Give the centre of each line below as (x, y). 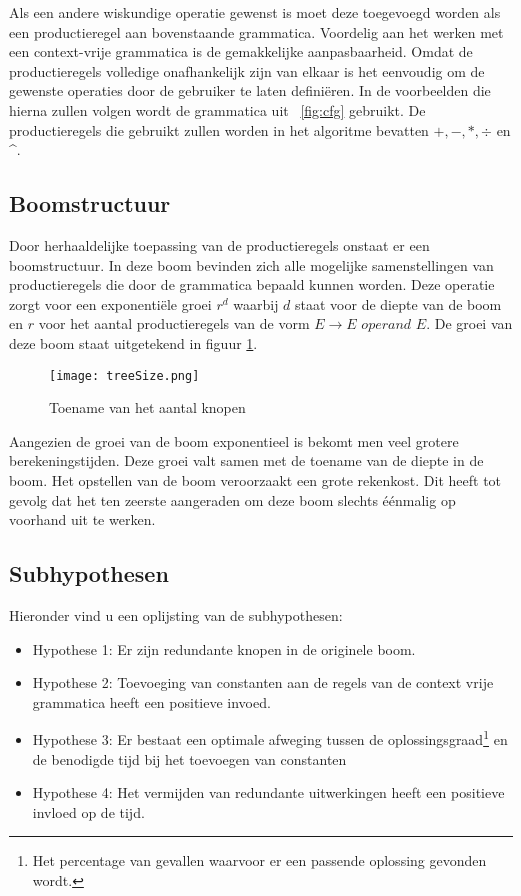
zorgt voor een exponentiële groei (110, 303)
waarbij (256, 303)
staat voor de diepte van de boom (398, 303)
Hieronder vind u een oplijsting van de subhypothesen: (176, 614)
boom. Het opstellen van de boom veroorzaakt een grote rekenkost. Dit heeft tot (255, 479)
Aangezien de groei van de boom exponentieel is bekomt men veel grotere (234, 440)
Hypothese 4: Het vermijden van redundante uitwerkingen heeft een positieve (268, 792)
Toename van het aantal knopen (147, 407)
